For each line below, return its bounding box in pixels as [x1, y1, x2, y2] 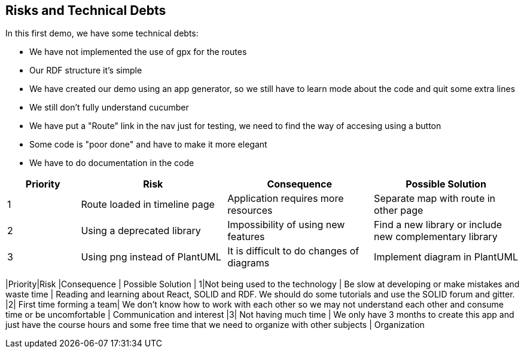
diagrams [227, 257, 270, 269]
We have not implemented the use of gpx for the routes [29, 47, 247, 57]
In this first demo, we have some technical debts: [5, 28, 199, 39]
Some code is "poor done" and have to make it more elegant [29, 139, 267, 150]
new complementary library [374, 231, 498, 243]
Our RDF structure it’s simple [29, 65, 142, 76]
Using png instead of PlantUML [81, 251, 221, 263]
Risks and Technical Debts [5, 3, 166, 18]
